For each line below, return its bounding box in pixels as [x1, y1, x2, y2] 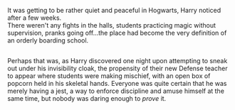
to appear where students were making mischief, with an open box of [7, 72, 211, 80]
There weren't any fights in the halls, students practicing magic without [7, 21, 216, 29]
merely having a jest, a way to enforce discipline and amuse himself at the [7, 87, 224, 95]
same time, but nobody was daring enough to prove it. [7, 94, 167, 103]
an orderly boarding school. [7, 36, 89, 45]
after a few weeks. [7, 13, 62, 22]
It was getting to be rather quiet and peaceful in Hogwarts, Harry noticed [7, 6, 221, 14]
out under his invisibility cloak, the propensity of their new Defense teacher [7, 64, 228, 73]
